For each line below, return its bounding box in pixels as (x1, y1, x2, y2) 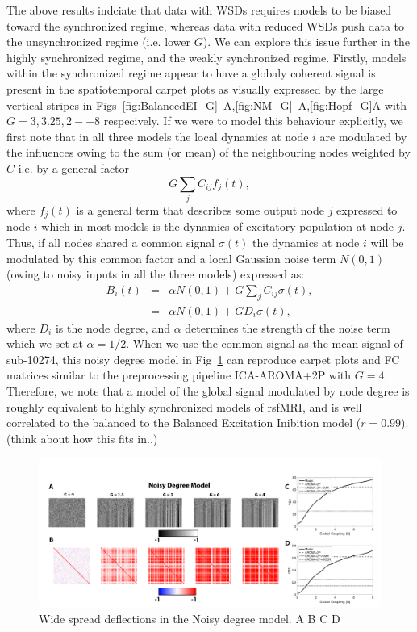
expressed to (336, 201, 398, 218)
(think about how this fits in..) (6, 429, 158, 446)
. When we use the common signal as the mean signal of (126, 335, 403, 352)
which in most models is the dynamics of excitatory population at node (41, 218, 394, 235)
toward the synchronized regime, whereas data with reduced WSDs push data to (6, 17, 405, 34)
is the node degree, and (55, 319, 170, 336)
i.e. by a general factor (18, 159, 130, 176)
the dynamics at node (252, 233, 360, 250)
